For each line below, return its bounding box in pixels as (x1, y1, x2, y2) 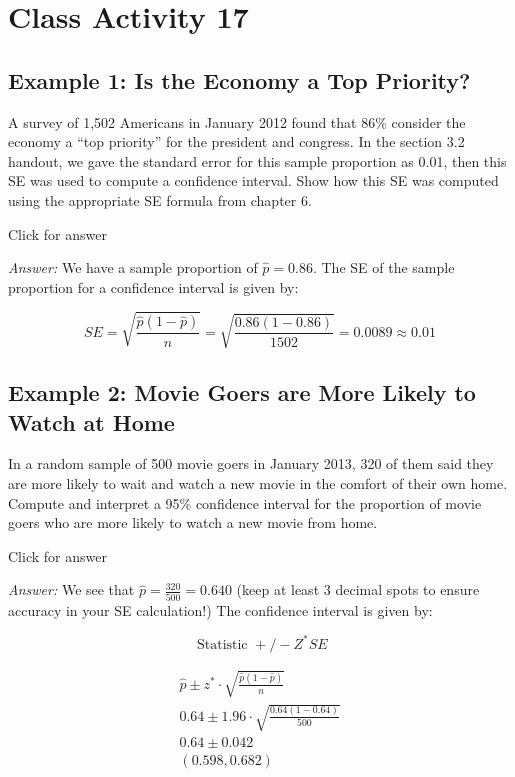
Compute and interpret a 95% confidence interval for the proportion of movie (8, 492, 482, 513)
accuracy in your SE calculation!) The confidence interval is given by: (8, 599, 433, 620)
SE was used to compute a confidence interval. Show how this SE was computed (8, 170, 499, 191)
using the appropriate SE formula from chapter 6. (8, 189, 312, 210)
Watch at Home (8, 406, 175, 437)
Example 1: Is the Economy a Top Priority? (8, 64, 471, 95)
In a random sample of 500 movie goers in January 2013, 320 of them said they (8, 453, 494, 474)
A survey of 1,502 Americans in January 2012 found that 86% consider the (8, 111, 466, 132)
